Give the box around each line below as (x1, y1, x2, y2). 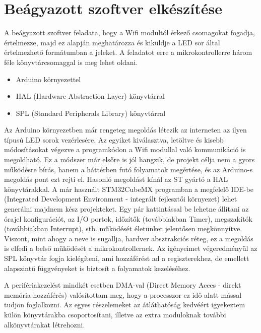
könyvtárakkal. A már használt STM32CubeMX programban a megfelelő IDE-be (4, 183, 253, 194)
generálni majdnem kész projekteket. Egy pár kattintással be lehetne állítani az (4, 204, 249, 214)
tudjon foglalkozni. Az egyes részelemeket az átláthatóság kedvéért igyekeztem (4, 299, 245, 310)
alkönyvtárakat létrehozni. (4, 319, 85, 329)
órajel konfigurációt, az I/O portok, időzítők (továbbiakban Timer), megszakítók (4, 213, 252, 224)
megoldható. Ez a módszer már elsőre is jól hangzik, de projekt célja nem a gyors (4, 154, 255, 165)
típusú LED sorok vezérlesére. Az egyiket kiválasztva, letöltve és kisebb (4, 134, 224, 145)
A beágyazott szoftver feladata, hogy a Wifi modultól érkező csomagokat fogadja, (4, 27, 255, 38)
